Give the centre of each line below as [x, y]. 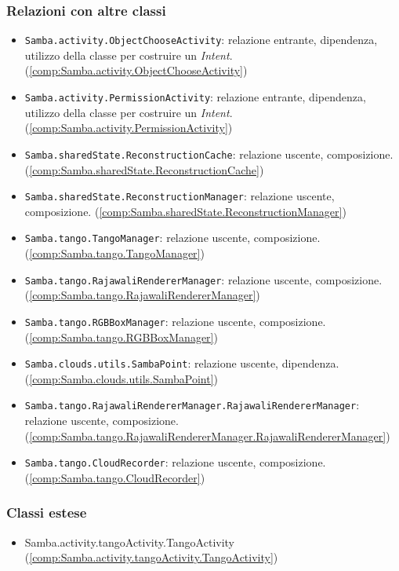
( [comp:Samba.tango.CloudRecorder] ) [115, 477]
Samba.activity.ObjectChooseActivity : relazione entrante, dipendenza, [201, 40]
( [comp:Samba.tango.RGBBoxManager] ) [121, 337]
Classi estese [47, 512]
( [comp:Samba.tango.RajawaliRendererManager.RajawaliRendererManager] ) [207, 436]
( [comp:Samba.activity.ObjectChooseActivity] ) [136, 70]
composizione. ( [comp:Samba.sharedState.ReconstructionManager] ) [185, 211]
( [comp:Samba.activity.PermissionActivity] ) [129, 128]
